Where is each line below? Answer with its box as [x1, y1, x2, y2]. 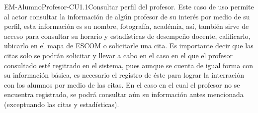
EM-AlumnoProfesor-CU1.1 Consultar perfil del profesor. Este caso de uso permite [4, 1, 254, 11]
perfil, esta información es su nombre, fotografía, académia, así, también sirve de [4, 21, 249, 31]
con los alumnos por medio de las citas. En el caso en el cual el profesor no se [4, 79, 240, 90]
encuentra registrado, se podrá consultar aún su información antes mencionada [4, 89, 244, 100]
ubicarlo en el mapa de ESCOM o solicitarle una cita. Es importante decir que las [4, 40, 254, 51]
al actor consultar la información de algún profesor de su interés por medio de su [4, 11, 250, 21]
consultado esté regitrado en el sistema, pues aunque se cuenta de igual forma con [4, 60, 254, 70]
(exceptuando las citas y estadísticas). [4, 99, 119, 109]
